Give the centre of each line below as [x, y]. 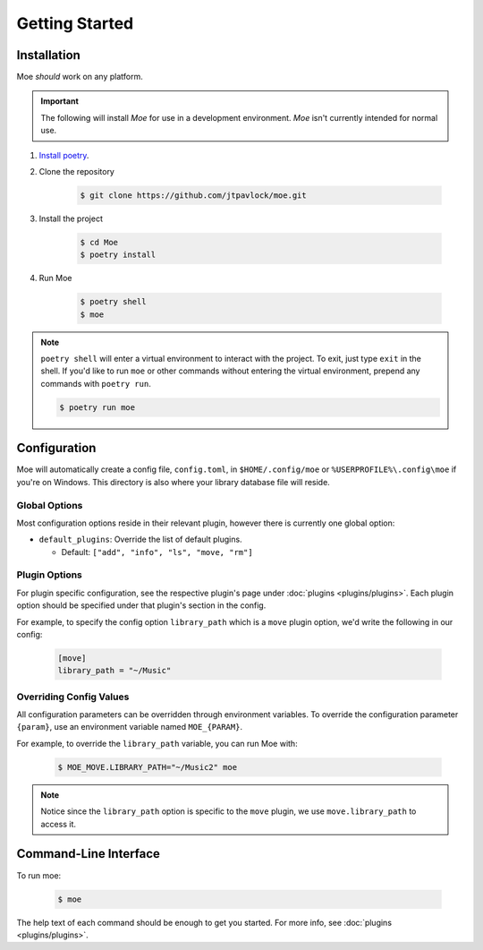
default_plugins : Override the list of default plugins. [140, 539]
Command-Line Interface [89, 854]
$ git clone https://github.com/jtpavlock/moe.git [194, 196]
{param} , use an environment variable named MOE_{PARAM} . [130, 727]
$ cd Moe [99, 242]
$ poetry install [118, 255]
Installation [48, 55]
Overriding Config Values [73, 697]
